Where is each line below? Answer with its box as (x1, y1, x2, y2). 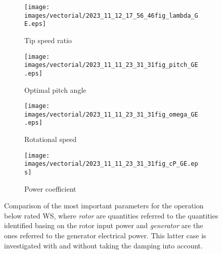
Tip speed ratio (24, 34, 72, 45)
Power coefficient (24, 183, 76, 194)
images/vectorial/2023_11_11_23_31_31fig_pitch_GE (24, 61, 198, 69)
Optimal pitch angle (24, 84, 86, 95)
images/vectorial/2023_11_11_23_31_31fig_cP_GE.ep (24, 160, 198, 168)
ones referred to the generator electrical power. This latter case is (4, 230, 206, 241)
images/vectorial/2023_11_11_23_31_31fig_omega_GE (24, 111, 198, 118)
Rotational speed (24, 134, 77, 144)
